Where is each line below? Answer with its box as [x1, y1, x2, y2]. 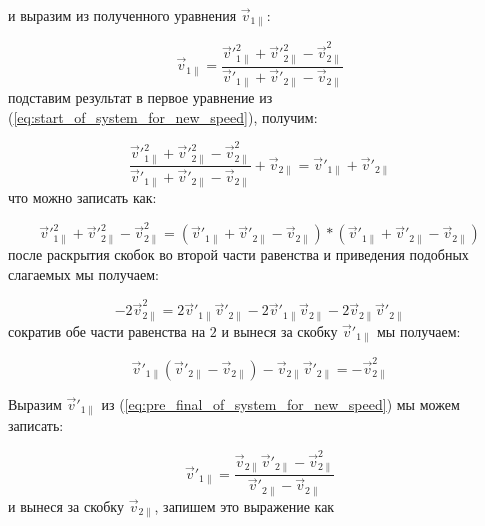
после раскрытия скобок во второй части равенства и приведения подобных [8, 244, 469, 265]
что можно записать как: [8, 187, 157, 208]
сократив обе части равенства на [8, 320, 206, 341]
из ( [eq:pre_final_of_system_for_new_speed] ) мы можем [101, 393, 460, 414]
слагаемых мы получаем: [8, 263, 159, 284]
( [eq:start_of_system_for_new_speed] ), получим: [8, 106, 318, 127]
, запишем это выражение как [154, 495, 335, 516]
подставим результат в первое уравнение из [8, 87, 273, 108]
